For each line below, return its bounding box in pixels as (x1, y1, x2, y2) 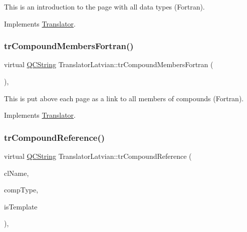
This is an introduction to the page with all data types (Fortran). (4, 2, 205, 12)
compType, (4, 184, 39, 195)
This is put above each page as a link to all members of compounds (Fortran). (4, 93, 244, 103)
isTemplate (4, 201, 38, 211)
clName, (4, 167, 29, 178)
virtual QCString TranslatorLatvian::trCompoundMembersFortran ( (4, 59, 213, 70)
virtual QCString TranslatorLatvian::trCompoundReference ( (4, 151, 192, 161)
